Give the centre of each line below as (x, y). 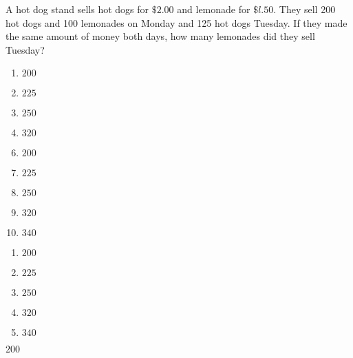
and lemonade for (214, 9)
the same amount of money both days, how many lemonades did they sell (160, 36)
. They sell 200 (304, 9)
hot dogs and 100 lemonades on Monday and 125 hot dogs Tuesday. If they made (176, 22)
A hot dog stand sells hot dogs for (77, 9)
